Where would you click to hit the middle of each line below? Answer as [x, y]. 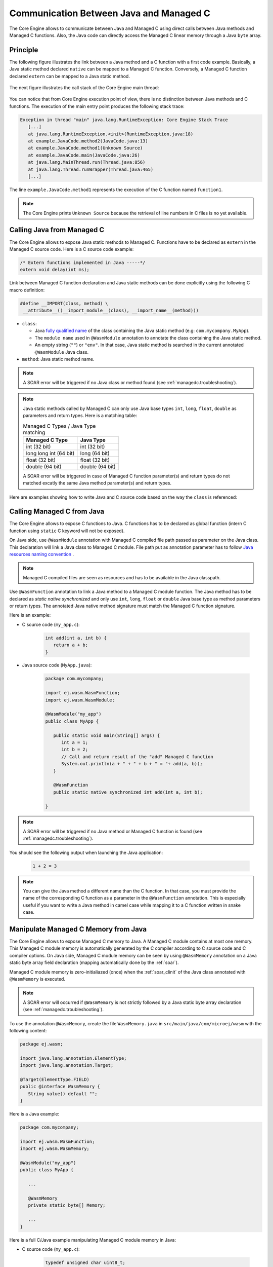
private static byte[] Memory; [67, 1205]
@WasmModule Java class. [61, 352]
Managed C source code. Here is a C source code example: [72, 249]
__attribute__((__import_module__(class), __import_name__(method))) [111, 311]
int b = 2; [75, 750]
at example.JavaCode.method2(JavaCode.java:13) [88, 141]
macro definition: [27, 290]
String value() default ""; [63, 1094]
